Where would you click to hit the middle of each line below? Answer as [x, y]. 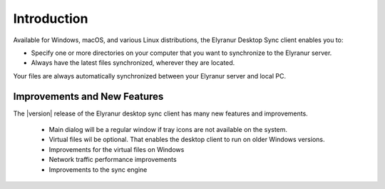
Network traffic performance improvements [113, 160]
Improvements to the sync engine [98, 169]
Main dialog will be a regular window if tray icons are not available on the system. [168, 130]
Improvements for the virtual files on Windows [117, 149]
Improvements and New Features [88, 96]
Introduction [51, 19]
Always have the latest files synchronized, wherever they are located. [133, 63]
